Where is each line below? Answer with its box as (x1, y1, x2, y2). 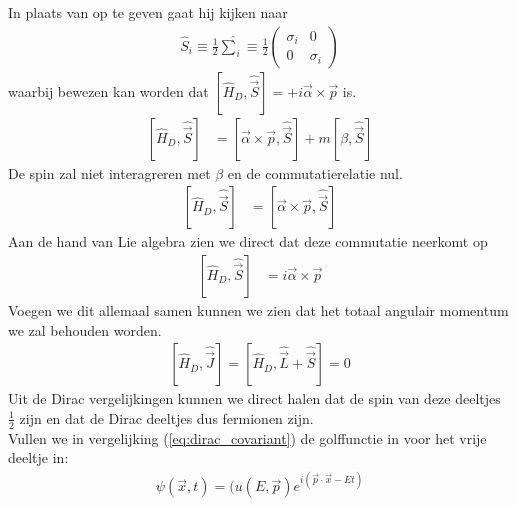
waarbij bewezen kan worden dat (8, 80, 209, 101)
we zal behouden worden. (8, 319, 162, 340)
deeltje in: (8, 447, 69, 468)
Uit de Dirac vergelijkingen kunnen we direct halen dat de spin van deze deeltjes (8, 388, 501, 409)
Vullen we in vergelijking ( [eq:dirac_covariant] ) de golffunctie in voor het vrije (8, 427, 487, 448)
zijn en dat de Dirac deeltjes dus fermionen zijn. (19, 407, 314, 428)
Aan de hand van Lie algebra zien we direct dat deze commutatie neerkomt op (8, 231, 488, 252)
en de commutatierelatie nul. (227, 162, 403, 183)
